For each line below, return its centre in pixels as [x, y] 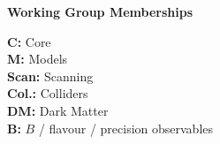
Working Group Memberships [100, 11]
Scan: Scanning [50, 76]
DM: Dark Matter [58, 110]
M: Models [38, 59]
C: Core [29, 41]
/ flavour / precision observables [126, 128]
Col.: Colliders [48, 93]
